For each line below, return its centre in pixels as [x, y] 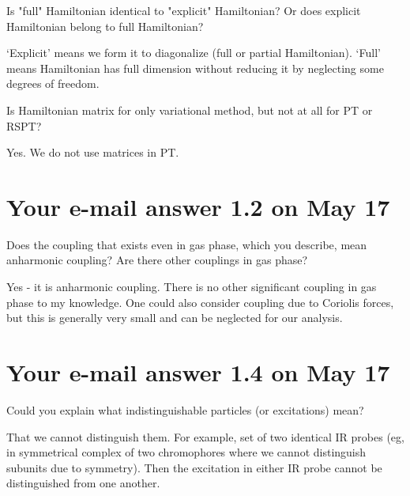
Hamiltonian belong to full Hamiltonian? [105, 26]
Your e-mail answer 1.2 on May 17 [198, 206]
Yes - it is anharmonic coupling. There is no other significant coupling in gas [192, 287]
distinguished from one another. [83, 483]
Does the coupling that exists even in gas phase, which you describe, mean [187, 244]
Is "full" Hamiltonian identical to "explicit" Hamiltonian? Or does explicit [184, 10]
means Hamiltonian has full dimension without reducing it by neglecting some [195, 68]
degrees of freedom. [53, 83]
